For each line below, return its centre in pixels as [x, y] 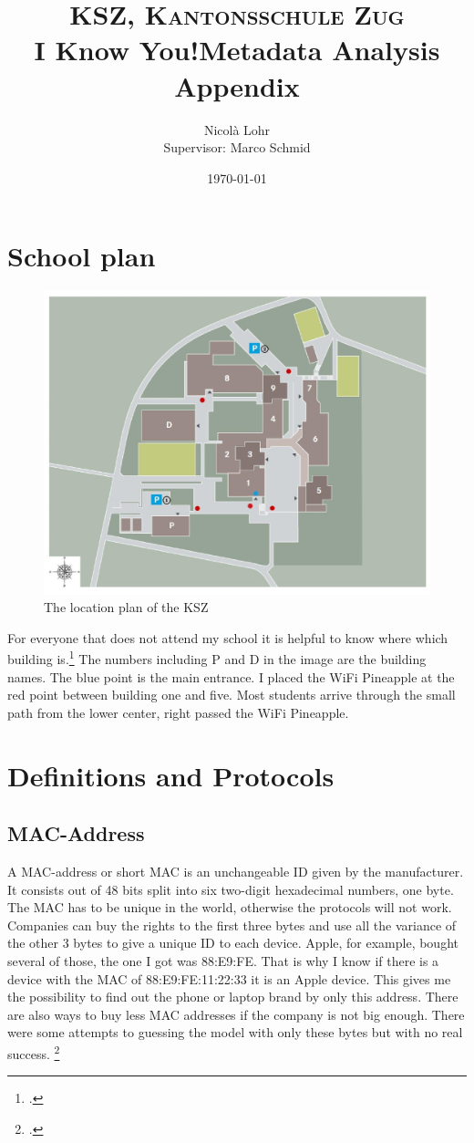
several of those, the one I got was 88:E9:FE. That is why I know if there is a [223, 961]
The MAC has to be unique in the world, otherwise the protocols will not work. [230, 907]
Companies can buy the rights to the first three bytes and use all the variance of [232, 925]
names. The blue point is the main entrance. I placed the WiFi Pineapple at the [231, 676]
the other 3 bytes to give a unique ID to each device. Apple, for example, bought [233, 943]
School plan [82, 256]
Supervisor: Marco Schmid [237, 147]
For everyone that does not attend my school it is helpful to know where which [228, 637]
